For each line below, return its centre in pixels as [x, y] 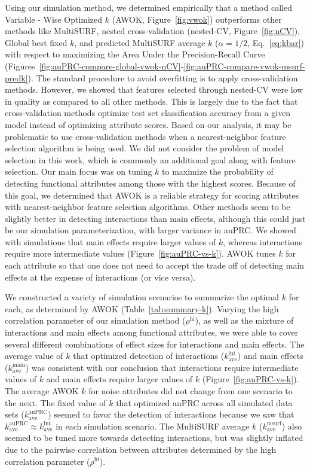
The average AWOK [42, 391]
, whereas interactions [263, 241]
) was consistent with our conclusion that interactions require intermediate [162, 367]
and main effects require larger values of [119, 379]
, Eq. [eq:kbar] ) [276, 42]
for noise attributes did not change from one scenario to [191, 391]
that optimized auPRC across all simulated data [204, 402]
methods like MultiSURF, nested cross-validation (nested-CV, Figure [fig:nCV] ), [153, 31]
